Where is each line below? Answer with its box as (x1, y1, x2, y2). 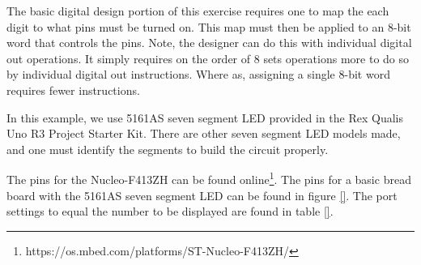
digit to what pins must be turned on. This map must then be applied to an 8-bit (6, 18, 411, 35)
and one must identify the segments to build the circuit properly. (6, 140, 329, 157)
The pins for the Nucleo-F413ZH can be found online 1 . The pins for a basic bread (6, 169, 411, 187)
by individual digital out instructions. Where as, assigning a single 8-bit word (6, 66, 390, 83)
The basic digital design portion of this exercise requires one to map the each (6, 2, 389, 19)
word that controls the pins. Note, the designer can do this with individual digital (6, 34, 412, 51)
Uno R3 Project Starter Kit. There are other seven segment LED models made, (6, 125, 401, 142)
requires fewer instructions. (6, 81, 140, 98)
